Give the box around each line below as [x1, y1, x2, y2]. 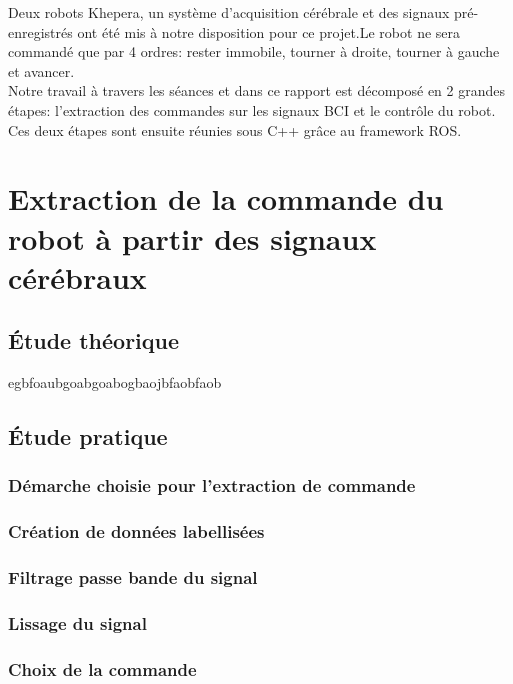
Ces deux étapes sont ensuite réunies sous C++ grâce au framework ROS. [8, 119, 462, 140]
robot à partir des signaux [8, 217, 377, 258]
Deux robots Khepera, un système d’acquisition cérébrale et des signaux [8, 2, 450, 22]
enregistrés [8, 21, 73, 42]
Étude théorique [8, 325, 180, 356]
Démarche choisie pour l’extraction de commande [8, 473, 416, 498]
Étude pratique [8, 421, 168, 452]
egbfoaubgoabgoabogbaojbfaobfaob [8, 372, 222, 393]
